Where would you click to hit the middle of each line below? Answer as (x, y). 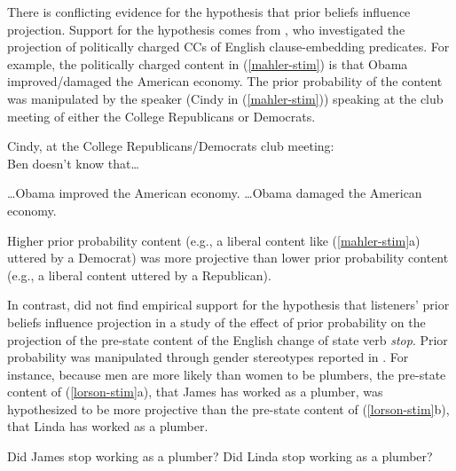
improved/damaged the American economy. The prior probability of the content (225, 81)
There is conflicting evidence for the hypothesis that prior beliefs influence (209, 12)
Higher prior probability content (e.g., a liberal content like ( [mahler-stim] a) (214, 240)
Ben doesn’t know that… (73, 163)
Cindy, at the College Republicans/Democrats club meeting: (171, 146)
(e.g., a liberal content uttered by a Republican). (139, 275)
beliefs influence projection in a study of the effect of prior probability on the (216, 322)
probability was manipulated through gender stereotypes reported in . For (208, 357)
